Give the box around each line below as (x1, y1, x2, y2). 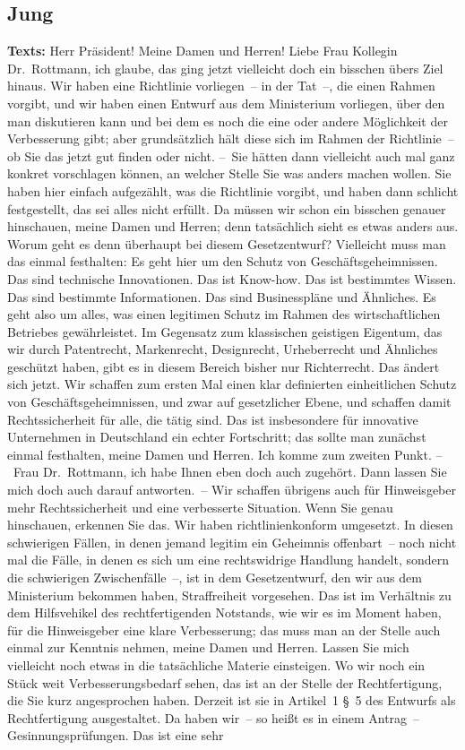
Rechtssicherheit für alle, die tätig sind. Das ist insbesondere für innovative (7, 409, 418, 428)
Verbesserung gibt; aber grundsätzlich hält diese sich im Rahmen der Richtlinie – (7, 129, 454, 148)
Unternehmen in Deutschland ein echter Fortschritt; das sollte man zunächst (7, 427, 426, 446)
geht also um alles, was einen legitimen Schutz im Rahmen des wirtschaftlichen (7, 305, 441, 323)
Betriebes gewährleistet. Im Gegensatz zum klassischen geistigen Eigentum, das (7, 322, 443, 341)
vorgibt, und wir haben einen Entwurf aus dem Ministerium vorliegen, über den (7, 93, 445, 112)
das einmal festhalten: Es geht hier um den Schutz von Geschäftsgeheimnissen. (7, 252, 438, 271)
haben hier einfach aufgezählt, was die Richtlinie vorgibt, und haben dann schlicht (7, 181, 459, 200)
